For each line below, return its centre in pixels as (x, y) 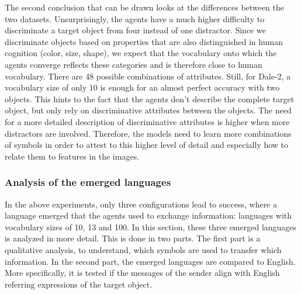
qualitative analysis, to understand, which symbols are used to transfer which (143, 249)
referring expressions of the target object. (79, 284)
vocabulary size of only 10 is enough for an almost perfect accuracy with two (142, 87)
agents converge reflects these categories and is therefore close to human (134, 64)
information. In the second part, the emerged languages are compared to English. (150, 261)
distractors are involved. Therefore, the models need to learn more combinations (148, 133)
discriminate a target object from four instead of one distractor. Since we (135, 30)
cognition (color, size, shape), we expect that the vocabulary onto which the (141, 53)
